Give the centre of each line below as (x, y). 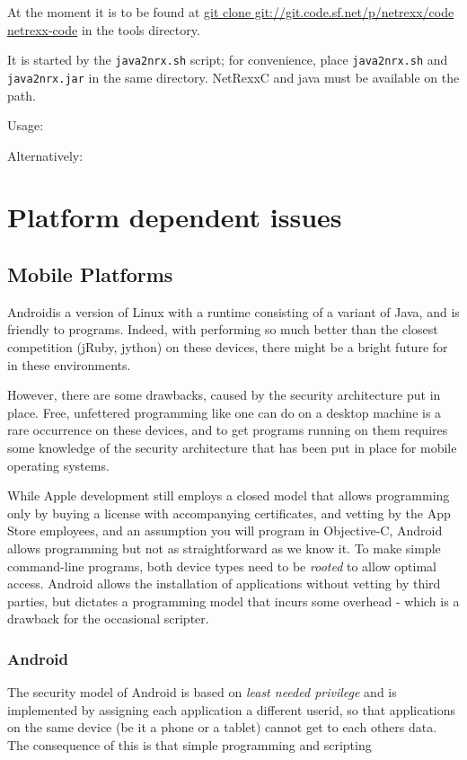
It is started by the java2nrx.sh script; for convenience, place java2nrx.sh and (228, 60)
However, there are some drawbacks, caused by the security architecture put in (224, 395)
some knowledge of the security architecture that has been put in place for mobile (232, 448)
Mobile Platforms (90, 274)
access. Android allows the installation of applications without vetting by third (224, 583)
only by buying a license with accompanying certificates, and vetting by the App (229, 513)
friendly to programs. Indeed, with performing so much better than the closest (223, 329)
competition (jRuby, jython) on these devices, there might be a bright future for (228, 347)
